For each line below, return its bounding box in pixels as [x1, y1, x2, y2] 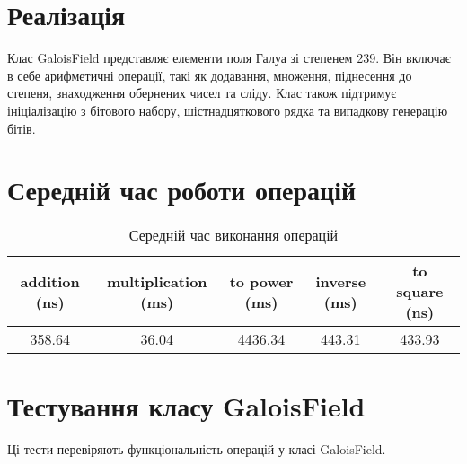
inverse [315, 270, 366, 292]
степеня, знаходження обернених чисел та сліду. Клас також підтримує [7, 83, 397, 102]
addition [20, 270, 80, 292]
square [396, 281, 444, 302]
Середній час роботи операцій [7, 171, 357, 208]
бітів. [7, 118, 36, 137]
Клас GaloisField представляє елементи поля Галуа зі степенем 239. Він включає [7, 48, 451, 67]
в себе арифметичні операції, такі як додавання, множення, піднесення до [7, 66, 412, 84]
